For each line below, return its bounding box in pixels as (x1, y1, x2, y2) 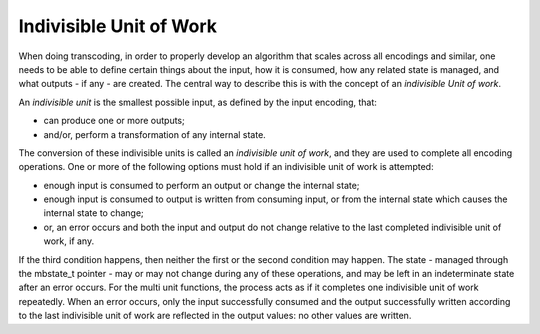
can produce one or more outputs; (43, 115, 185, 127)
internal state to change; (43, 207, 144, 219)
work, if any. (43, 235, 95, 247)
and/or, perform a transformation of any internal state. (43, 128, 267, 140)
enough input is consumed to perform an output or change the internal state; (43, 179, 360, 191)
